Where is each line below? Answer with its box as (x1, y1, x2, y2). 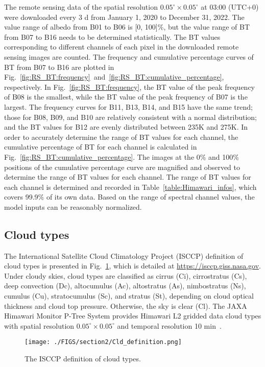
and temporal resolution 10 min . (117, 320, 222, 331)
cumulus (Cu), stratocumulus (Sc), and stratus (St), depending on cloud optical (4, 290, 254, 301)
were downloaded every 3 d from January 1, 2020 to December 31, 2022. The (4, 11, 245, 22)
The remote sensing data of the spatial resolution (4, 2, 158, 12)
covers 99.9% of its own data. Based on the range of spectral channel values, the (4, 191, 255, 202)
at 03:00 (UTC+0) (201, 2, 259, 12)
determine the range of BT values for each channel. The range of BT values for (4, 172, 251, 182)
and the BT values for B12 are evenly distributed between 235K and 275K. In (4, 121, 248, 132)
